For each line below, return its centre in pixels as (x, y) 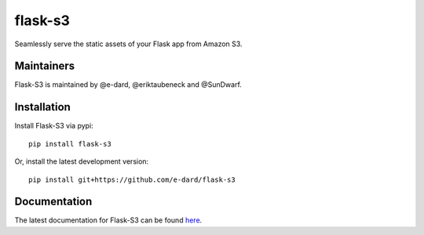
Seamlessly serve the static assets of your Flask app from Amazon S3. (128, 44)
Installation (42, 107)
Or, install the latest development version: (82, 161)
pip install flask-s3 (70, 144)
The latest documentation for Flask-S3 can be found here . (108, 220)
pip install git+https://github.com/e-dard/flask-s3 (132, 179)
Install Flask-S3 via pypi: (54, 126)
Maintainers (45, 66)
